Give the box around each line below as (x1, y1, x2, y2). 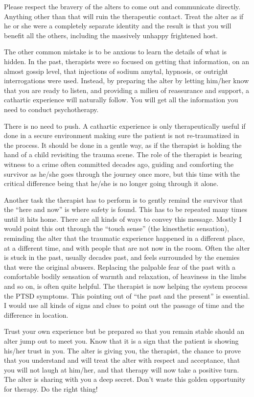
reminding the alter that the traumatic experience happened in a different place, (4, 233, 245, 243)
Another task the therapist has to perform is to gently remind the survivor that (4, 194, 243, 205)
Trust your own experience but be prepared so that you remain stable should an (4, 326, 244, 336)
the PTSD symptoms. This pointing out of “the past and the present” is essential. (4, 290, 250, 301)
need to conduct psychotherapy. (4, 104, 99, 114)
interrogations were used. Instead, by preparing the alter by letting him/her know (4, 75, 249, 86)
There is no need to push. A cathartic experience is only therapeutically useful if (4, 120, 246, 131)
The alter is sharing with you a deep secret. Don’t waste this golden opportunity (4, 374, 246, 384)
